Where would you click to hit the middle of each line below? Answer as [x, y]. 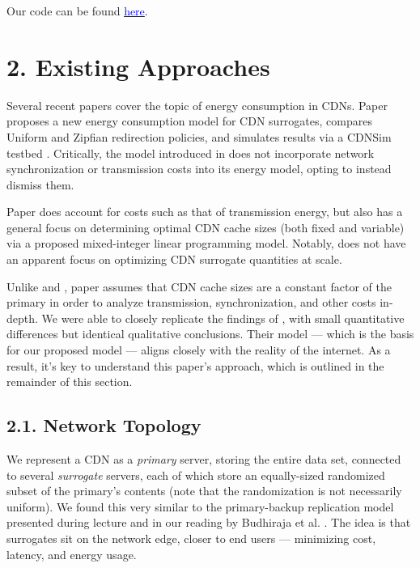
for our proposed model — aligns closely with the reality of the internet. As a [199, 350]
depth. [22, 318]
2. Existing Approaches [138, 66]
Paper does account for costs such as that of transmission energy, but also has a [205, 212]
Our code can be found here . [77, 11]
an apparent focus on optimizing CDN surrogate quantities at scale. [174, 259]
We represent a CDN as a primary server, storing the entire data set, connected [204, 459]
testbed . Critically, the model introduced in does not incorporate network [191, 153]
